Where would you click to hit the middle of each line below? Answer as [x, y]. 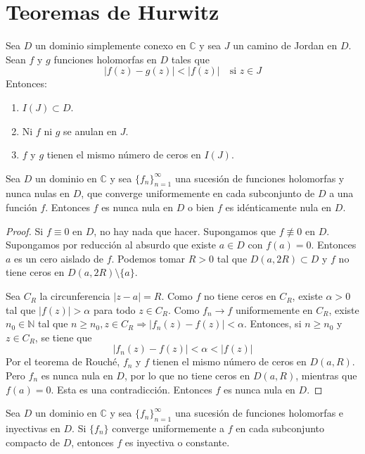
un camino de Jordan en [285, 45]
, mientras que [326, 376]
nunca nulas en [38, 193]
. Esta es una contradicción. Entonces [132, 389]
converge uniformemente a [168, 428]
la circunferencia [75, 296]
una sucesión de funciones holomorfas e [259, 413]
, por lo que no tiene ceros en [187, 376]
